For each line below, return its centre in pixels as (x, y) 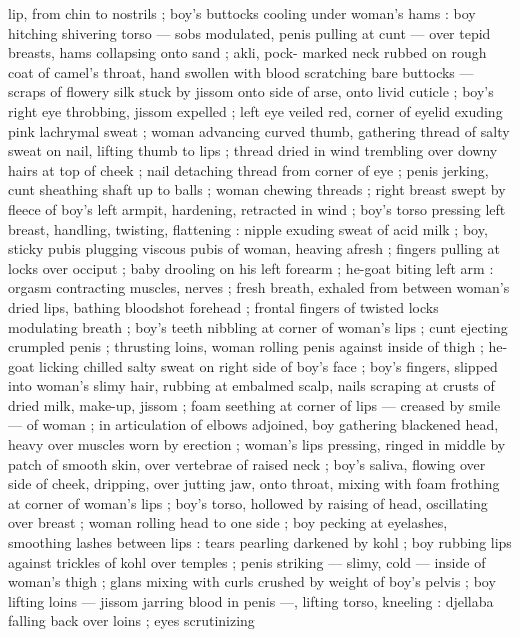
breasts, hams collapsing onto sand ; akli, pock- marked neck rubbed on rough (247, 52)
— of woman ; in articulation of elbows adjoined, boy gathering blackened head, (253, 424)
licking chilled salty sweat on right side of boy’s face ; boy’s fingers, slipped (268, 365)
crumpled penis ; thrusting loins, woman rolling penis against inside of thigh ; (246, 346)
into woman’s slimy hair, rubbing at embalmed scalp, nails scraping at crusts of (251, 385)
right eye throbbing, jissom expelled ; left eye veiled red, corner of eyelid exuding (255, 110)
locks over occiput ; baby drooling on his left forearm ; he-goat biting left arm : (251, 267)
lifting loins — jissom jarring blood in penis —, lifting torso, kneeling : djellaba (251, 600)
